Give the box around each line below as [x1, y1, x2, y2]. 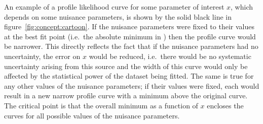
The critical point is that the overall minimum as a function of [4, 100, 198, 110]
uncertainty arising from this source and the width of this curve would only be [4, 60, 248, 71]
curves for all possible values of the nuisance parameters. [4, 110, 180, 120]
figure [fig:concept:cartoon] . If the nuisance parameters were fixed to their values [4, 21, 254, 32]
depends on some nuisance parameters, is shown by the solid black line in [4, 11, 232, 22]
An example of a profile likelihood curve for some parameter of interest [4, 2, 224, 12]
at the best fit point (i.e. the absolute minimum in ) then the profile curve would [4, 31, 256, 41]
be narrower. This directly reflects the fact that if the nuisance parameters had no [4, 41, 258, 51]
